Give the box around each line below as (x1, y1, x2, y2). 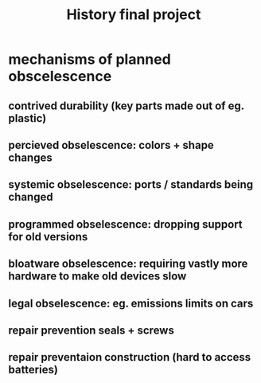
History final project (66, 6, 201, 24)
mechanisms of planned (8, 50, 171, 68)
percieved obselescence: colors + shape (8, 138, 215, 152)
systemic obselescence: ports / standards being (8, 178, 254, 192)
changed (8, 190, 53, 204)
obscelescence (8, 68, 112, 85)
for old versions (8, 229, 88, 244)
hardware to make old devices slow (8, 269, 187, 283)
